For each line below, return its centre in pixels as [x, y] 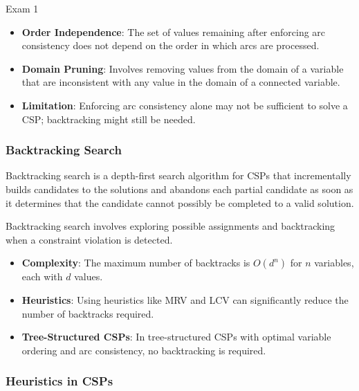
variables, [334, 263]
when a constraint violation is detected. [89, 239]
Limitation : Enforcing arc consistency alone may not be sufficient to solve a [185, 105]
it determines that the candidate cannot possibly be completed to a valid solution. [180, 202]
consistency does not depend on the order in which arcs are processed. [171, 45]
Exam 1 [22, 8]
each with [42, 276]
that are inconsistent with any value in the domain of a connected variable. [181, 82]
